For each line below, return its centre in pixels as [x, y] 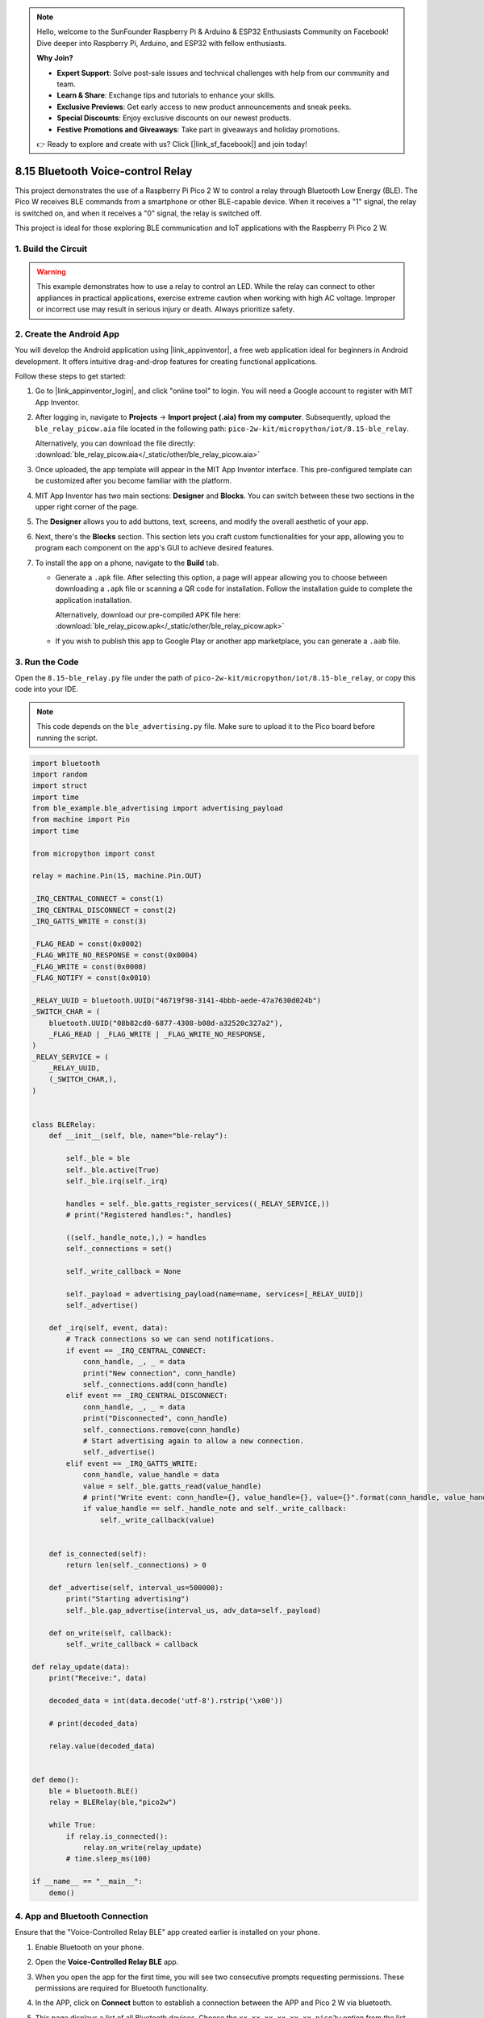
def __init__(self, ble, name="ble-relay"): [138, 1136]
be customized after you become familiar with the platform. [134, 481]
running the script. [67, 738]
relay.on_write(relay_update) [142, 1848]
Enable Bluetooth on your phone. [90, 1947]
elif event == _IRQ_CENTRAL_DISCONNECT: [147, 1396]
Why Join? [55, 58]
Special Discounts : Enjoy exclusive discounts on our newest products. [174, 118]
